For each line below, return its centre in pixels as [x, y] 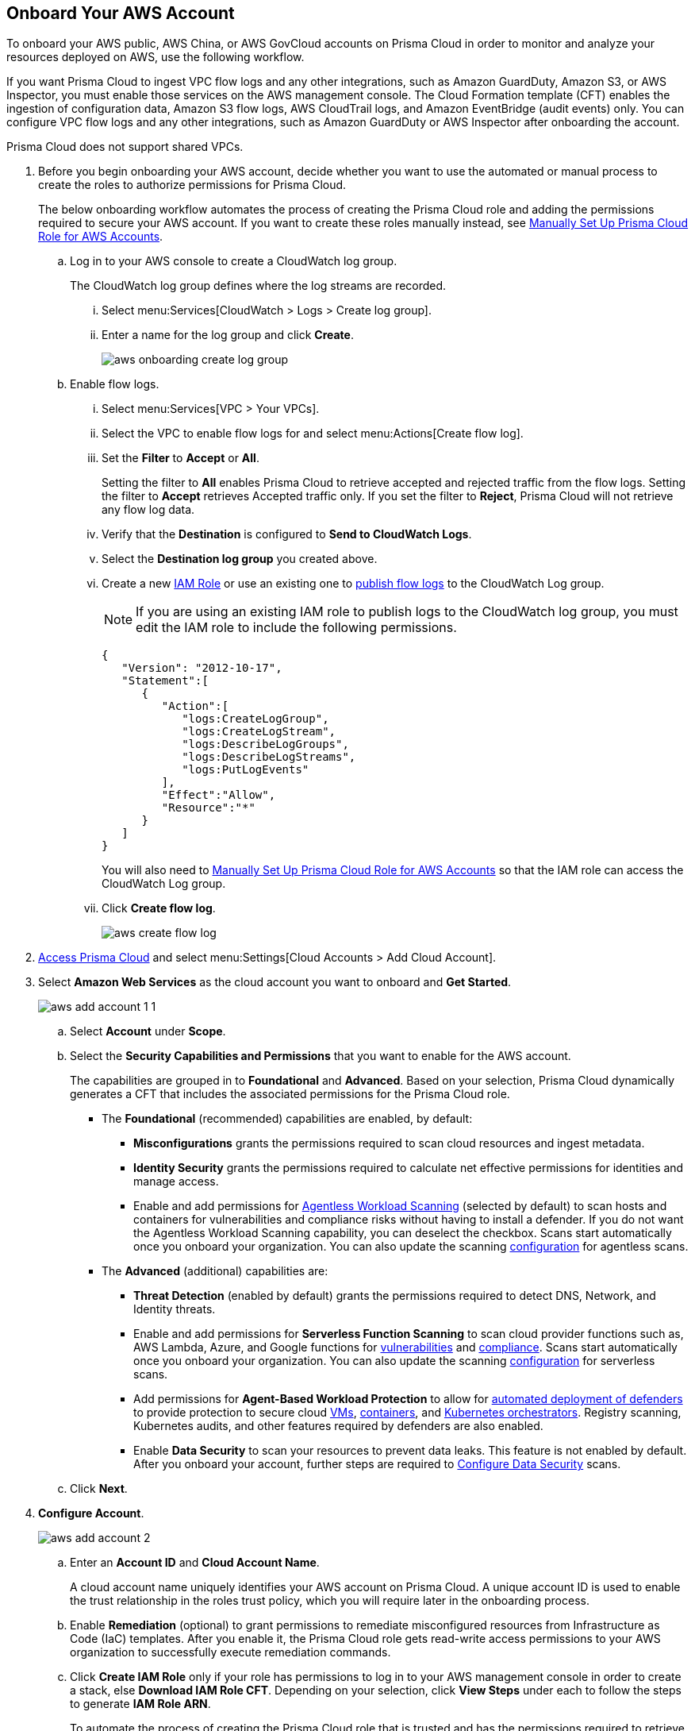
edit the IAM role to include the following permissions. [296, 628]
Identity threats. [175, 1309]
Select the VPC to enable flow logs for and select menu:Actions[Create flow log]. [313, 434]
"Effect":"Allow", [219, 795]
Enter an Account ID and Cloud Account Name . [195, 1563]
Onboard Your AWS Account [121, 13]
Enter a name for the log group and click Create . [228, 335]
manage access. [176, 1182]
